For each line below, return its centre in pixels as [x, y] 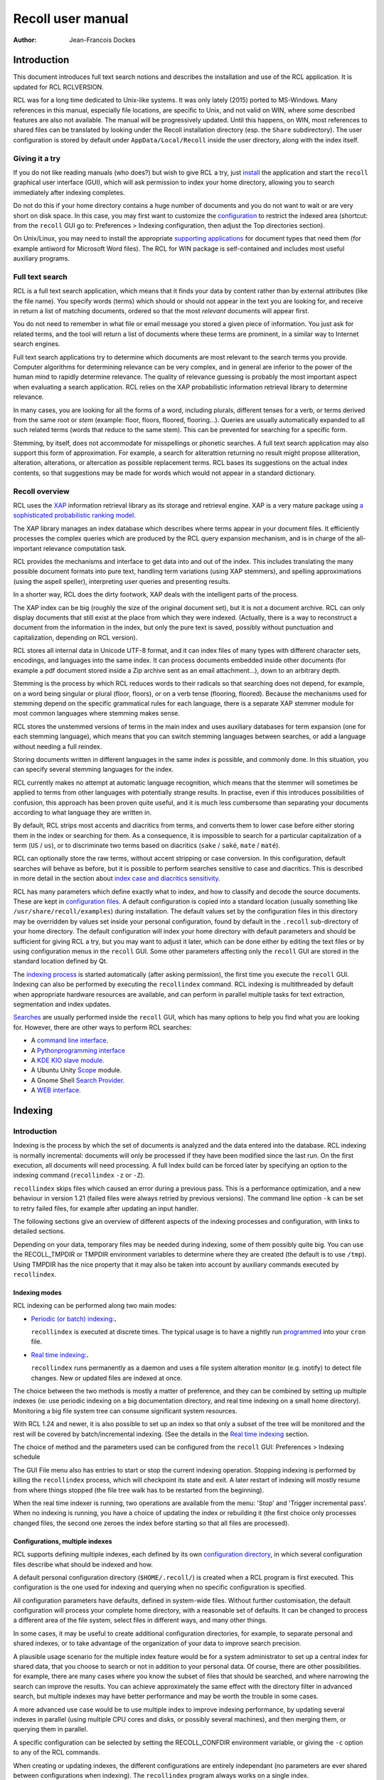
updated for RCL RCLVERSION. [59, 87]
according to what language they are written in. [82, 812]
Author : [25, 40]
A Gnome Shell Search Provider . [78, 1080]
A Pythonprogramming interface [78, 1050]
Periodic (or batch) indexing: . [74, 1319]
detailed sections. [39, 1231]
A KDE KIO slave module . [68, 1060]
